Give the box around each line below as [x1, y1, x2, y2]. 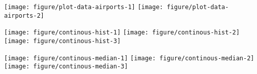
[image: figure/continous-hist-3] [4, 37, 121, 45]
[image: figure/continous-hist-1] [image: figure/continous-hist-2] [4, 29, 240, 36]
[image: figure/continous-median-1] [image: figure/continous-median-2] [4, 54, 254, 62]
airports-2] [4, 12, 44, 19]
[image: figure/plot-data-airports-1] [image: [4, 4, 163, 11]
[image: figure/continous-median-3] [4, 63, 128, 70]
